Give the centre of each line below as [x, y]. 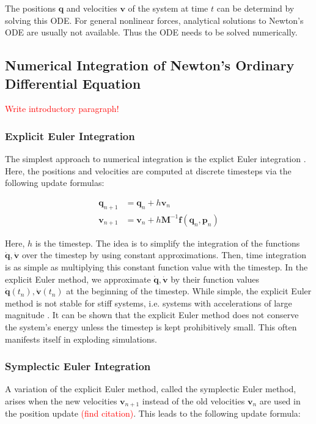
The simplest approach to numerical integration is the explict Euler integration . [156, 159]
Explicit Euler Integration [70, 136]
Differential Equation [73, 83]
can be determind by [255, 8]
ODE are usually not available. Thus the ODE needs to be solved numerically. [151, 32]
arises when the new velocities [61, 400]
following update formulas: [55, 183]
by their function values [215, 279]
